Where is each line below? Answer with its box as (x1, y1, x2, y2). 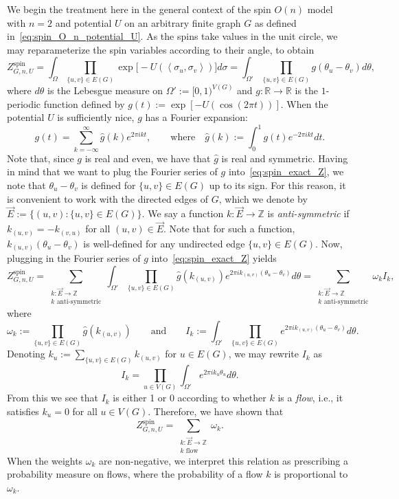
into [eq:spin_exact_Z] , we (228, 164, 344, 179)
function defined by (43, 96, 125, 111)
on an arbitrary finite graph (124, 15, 241, 30)
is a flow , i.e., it (277, 390, 343, 405)
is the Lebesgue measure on (47, 83, 163, 98)
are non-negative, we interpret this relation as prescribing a (99, 453, 348, 467)
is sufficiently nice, (57, 110, 135, 124)
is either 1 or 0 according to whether (113, 390, 266, 405)
